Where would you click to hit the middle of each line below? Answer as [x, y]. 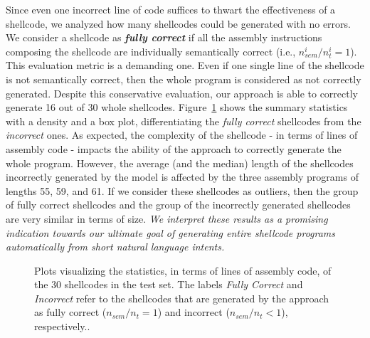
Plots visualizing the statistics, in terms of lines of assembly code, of [183, 270]
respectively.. [62, 326]
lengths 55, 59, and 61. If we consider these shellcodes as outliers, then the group [182, 190]
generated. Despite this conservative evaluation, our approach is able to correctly [182, 93]
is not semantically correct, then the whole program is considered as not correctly [184, 79]
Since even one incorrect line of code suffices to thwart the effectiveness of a [171, 9]
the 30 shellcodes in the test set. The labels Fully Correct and [169, 284]
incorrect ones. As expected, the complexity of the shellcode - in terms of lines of [182, 135]
